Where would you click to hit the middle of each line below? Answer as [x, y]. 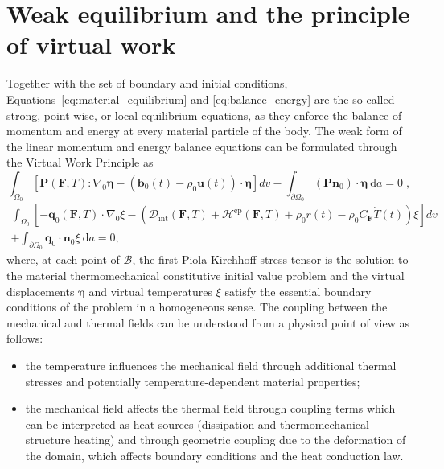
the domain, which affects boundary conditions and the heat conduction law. [214, 455]
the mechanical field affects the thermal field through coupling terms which [210, 408]
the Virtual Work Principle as [80, 162]
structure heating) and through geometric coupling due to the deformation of [216, 440]
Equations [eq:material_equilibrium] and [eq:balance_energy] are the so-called [201, 99]
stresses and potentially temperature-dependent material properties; [193, 381]
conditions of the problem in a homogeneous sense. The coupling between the [197, 307]
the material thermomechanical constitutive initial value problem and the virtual [206, 275]
